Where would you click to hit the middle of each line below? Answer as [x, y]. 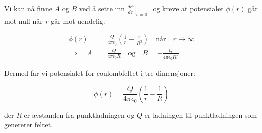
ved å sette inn [102, 8]
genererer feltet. [29, 125]
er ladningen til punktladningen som [201, 115]
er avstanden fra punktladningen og [79, 115]
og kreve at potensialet [188, 8]
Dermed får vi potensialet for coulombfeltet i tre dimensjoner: [100, 73]
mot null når [24, 20]
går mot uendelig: [78, 20]
